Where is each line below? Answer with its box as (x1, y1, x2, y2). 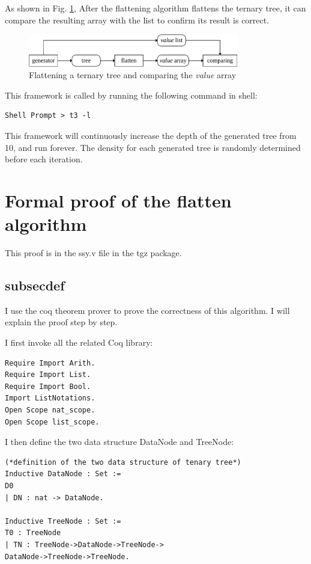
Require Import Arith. (5, 358, 95, 367)
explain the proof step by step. (5, 316, 118, 328)
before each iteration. (5, 153, 83, 165)
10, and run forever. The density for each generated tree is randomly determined (5, 141, 301, 153)
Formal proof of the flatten (5, 188, 232, 212)
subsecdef (5, 276, 65, 295)
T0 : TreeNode (5, 529, 61, 538)
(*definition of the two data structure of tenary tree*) (5, 458, 241, 467)
